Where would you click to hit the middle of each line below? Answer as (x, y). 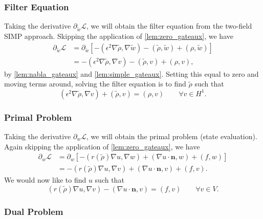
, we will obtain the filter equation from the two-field (169, 26)
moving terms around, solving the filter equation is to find (95, 84)
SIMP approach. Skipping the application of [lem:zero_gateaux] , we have (119, 36)
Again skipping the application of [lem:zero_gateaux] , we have (102, 146)
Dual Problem (34, 211)
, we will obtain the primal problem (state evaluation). (172, 136)
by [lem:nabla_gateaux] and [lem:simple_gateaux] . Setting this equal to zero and (131, 73)
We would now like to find (45, 180)
